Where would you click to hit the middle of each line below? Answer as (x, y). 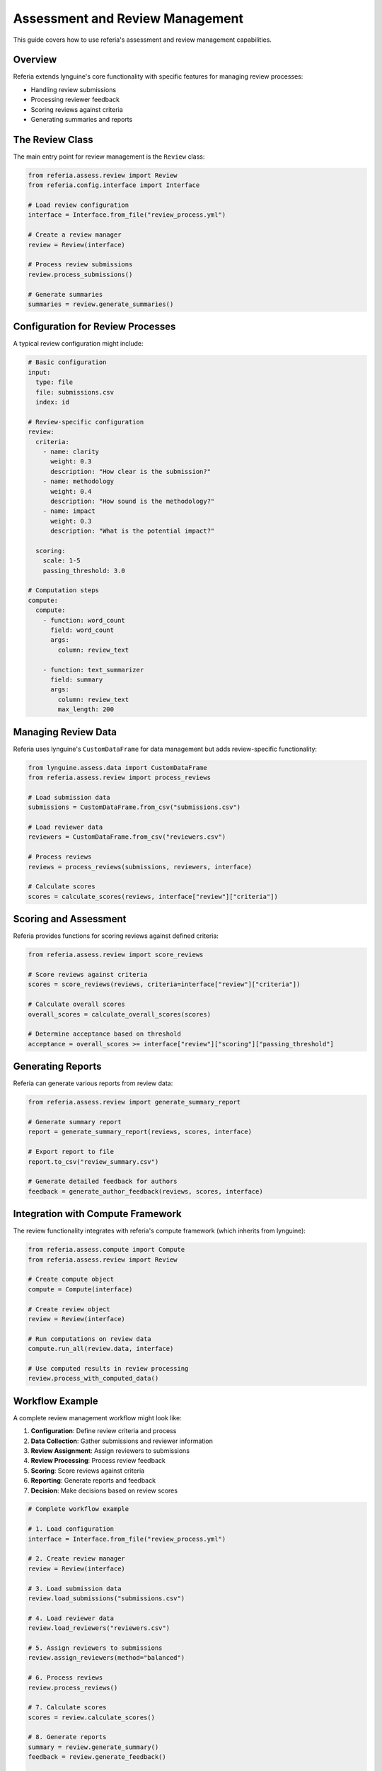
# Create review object (69, 1309)
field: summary (77, 679)
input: (39, 372)
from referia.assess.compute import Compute (106, 1250)
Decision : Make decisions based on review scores (104, 1490)
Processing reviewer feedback (75, 100)
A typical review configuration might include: (79, 344)
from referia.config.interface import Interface (114, 185)
